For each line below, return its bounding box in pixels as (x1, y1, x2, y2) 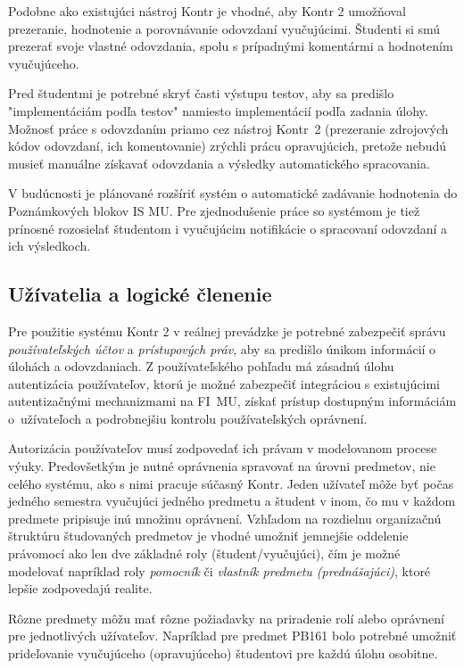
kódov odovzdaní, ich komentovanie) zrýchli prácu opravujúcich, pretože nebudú (8, 136, 446, 155)
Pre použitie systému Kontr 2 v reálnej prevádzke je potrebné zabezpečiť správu (8, 321, 446, 340)
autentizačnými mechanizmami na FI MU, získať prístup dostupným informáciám (8, 392, 457, 410)
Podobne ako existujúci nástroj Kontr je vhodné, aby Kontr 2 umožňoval (8, 2, 406, 20)
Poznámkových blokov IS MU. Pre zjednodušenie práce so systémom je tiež (8, 201, 420, 219)
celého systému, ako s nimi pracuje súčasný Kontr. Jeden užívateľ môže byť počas (8, 474, 454, 492)
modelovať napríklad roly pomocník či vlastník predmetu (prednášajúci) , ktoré (8, 561, 431, 580)
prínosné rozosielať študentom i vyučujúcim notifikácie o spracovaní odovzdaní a (8, 219, 447, 237)
